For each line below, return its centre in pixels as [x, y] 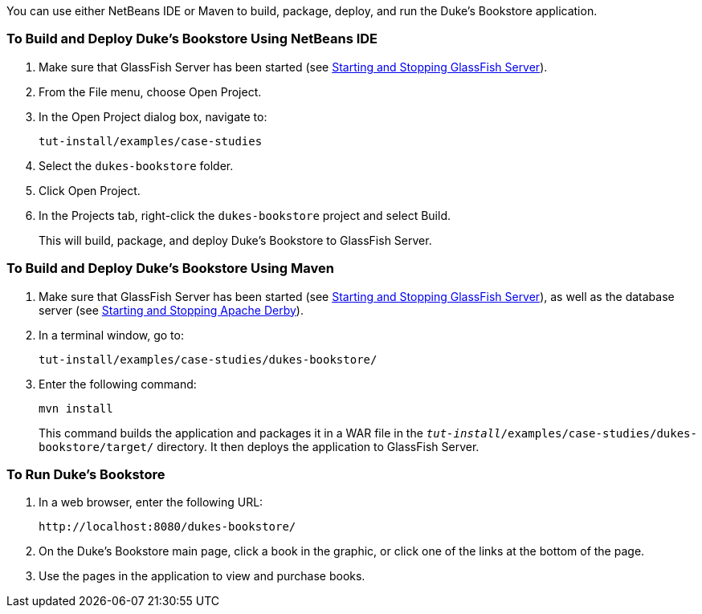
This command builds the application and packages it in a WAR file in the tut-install [270, 433]
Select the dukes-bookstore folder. [136, 165]
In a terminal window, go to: [111, 335]
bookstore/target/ [96, 447]
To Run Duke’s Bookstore [86, 474]
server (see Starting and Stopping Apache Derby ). [171, 310]
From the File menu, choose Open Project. [150, 91]
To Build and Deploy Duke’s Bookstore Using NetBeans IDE [192, 39]
